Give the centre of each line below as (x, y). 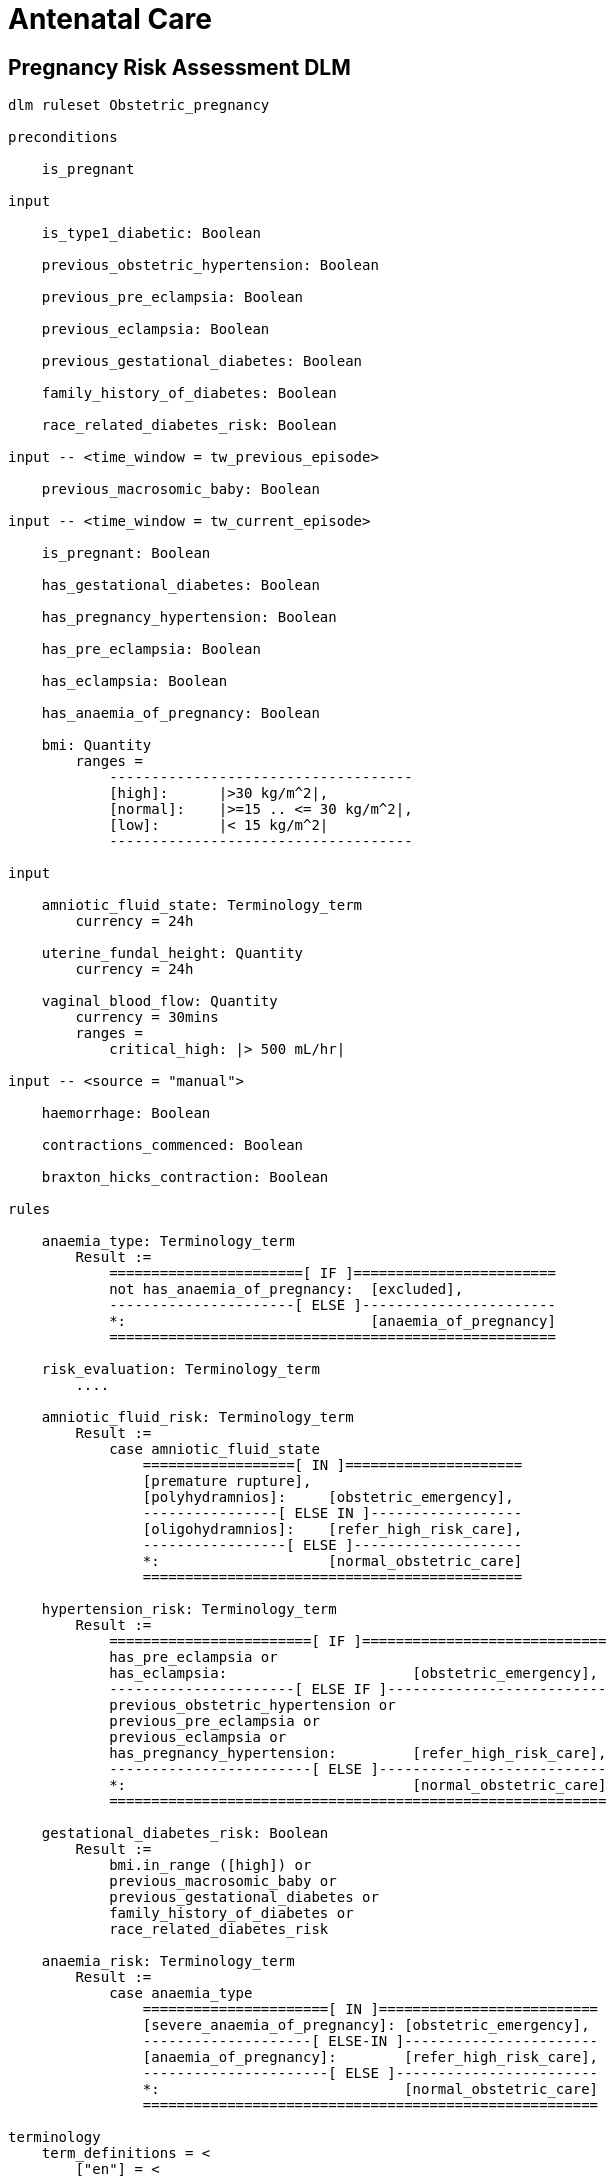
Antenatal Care (110, 19)
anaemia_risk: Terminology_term (168, 1961)
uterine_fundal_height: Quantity (172, 953)
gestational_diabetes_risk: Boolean (185, 1833)
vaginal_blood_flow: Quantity (159, 1001)
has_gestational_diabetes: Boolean (180, 585)
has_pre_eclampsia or (193, 1657)
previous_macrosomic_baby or (223, 1881)
